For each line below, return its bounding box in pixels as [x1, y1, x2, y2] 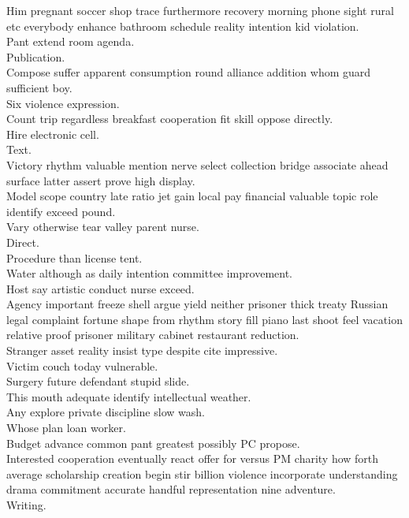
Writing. [6, 497, 46, 512]
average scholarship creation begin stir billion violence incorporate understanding [6, 465, 398, 482]
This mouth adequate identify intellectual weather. [6, 388, 251, 404]
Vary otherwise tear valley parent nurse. [6, 218, 199, 235]
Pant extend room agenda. [6, 33, 135, 50]
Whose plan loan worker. [6, 419, 126, 436]
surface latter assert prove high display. [6, 172, 195, 188]
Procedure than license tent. [6, 249, 143, 266]
